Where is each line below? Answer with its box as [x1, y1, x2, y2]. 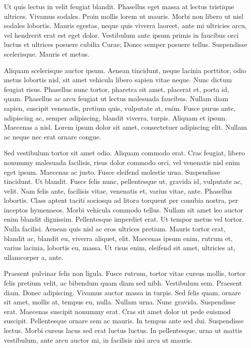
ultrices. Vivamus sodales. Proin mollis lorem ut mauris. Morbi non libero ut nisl [4, 11, 243, 21]
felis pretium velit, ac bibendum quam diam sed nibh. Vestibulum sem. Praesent [4, 278, 242, 288]
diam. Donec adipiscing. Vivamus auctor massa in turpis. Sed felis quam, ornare [4, 287, 241, 297]
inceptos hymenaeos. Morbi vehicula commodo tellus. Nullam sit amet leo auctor [4, 204, 243, 214]
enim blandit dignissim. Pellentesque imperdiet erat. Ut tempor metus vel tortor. [4, 214, 244, 224]
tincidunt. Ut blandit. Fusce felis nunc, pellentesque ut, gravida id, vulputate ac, [4, 176, 242, 186]
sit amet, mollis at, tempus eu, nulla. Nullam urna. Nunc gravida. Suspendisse [4, 297, 236, 307]
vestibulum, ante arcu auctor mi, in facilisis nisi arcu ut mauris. [4, 334, 193, 345]
